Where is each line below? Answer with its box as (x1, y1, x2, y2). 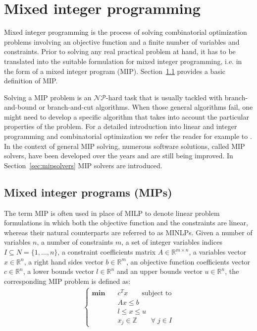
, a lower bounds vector (23, 266, 94, 276)
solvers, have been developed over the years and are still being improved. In (4, 150, 233, 161)
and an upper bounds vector (116, 266, 203, 276)
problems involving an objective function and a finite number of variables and (4, 36, 240, 47)
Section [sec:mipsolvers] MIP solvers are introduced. (4, 160, 162, 170)
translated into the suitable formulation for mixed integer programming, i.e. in (4, 56, 242, 66)
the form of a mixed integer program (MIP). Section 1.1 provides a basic (4, 66, 226, 76)
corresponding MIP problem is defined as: (4, 275, 131, 286)
